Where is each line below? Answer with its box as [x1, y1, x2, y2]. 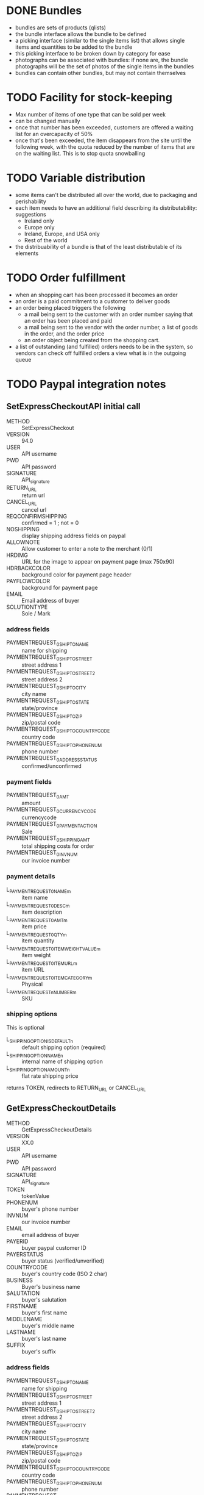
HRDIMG [6, 551, 29, 559]
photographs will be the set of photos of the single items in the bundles [15, 62, 194, 70]
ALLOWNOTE [6, 539, 40, 546]
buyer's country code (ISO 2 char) [21, 1270, 108, 1277]
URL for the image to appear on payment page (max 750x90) [21, 558, 175, 565]
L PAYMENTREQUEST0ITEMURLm [6, 958, 77, 967]
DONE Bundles [6, 4, 82, 18]
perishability [15, 198, 47, 205]
